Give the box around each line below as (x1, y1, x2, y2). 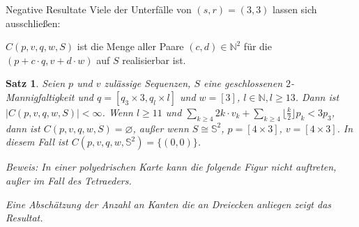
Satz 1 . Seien (6, 76, 66, 91)
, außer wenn (132, 120, 189, 135)
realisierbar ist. (122, 52, 186, 67)
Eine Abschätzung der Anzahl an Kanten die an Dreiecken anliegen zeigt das (6, 196, 332, 211)
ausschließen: (6, 15, 61, 30)
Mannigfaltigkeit (6, 89, 75, 104)
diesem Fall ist (6, 134, 68, 149)
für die (243, 39, 272, 54)
